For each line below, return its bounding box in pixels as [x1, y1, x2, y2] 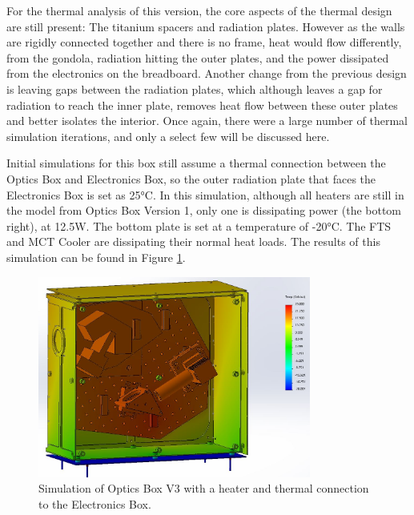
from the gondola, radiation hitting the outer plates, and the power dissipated [6, 49, 389, 66]
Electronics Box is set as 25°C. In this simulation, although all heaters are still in [6, 186, 404, 203]
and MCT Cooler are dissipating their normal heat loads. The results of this [6, 233, 380, 250]
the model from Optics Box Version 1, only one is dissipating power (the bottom [6, 202, 402, 219]
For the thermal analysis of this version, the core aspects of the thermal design [6, 2, 392, 18]
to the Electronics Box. [38, 495, 151, 512]
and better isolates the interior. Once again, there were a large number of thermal [6, 112, 408, 129]
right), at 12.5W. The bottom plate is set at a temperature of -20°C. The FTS [6, 217, 392, 234]
